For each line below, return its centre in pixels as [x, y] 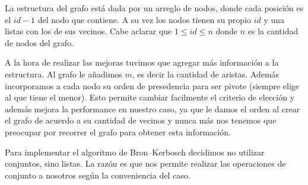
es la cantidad [273, 31]
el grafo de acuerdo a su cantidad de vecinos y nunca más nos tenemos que [141, 120]
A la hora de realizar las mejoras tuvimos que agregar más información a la [142, 62]
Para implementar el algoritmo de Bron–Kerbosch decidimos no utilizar [135, 152]
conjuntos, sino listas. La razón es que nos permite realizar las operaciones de [145, 163]
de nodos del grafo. [39, 42]
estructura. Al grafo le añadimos [63, 74]
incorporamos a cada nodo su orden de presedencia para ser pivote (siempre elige [152, 85]
